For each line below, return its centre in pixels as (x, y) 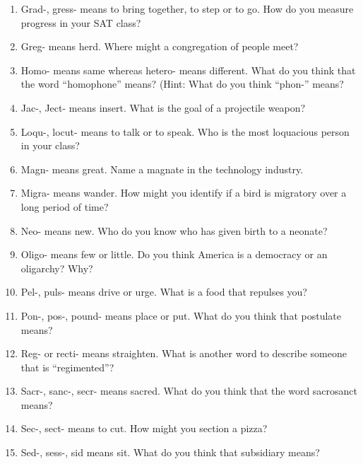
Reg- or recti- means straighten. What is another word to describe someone (184, 353)
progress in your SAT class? (81, 22)
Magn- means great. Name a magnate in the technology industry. (162, 169)
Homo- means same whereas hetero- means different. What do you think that (188, 70)
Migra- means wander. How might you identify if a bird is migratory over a (184, 193)
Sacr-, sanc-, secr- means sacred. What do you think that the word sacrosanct (189, 391)
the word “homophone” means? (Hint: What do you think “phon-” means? (182, 84)
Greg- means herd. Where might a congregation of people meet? (160, 46)
